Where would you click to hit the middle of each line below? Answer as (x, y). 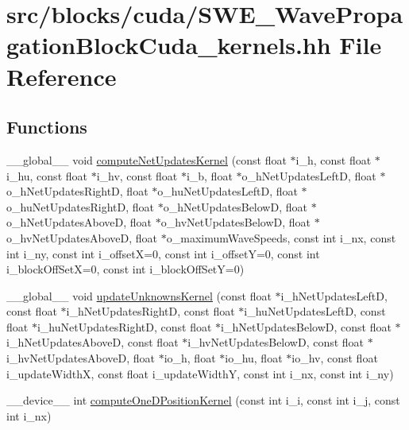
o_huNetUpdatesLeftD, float (228, 191)
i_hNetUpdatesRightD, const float (150, 311)
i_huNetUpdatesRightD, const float (124, 326)
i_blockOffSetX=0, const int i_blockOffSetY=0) (125, 269)
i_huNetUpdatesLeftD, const (315, 311)
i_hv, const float (137, 175)
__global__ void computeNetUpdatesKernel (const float (147, 159)
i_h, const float (334, 159)
